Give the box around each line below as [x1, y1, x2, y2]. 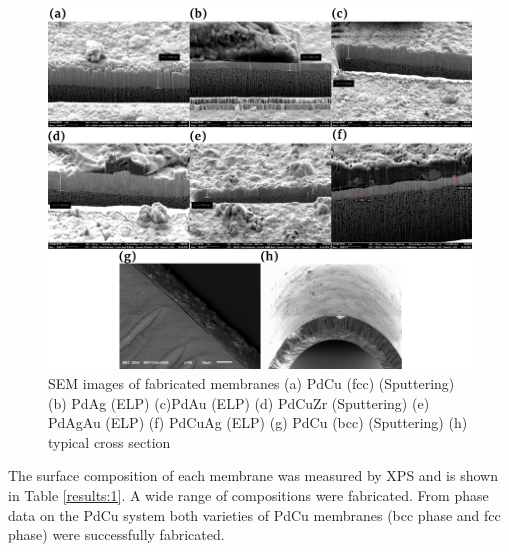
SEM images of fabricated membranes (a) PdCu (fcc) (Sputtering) [48, 372, 455, 393]
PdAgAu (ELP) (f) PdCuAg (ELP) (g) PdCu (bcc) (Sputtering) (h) [48, 412, 468, 433]
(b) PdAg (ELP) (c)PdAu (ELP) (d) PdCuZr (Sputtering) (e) [48, 392, 430, 413]
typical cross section [48, 431, 171, 452]
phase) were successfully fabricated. [8, 524, 225, 545]
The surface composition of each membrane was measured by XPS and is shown [8, 465, 498, 486]
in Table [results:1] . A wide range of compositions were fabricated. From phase [8, 484, 489, 505]
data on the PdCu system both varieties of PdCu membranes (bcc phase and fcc [8, 504, 501, 525]
